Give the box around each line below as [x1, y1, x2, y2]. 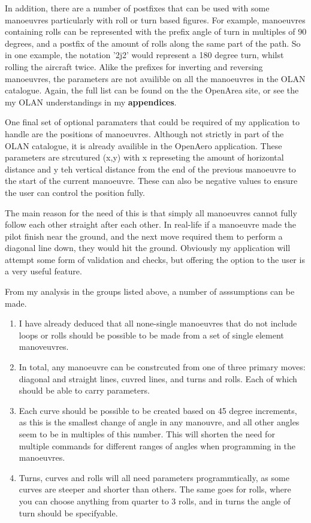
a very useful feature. [5, 265, 82, 277]
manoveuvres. [19, 340, 69, 353]
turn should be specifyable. [19, 506, 118, 519]
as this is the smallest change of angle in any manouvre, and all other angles [19, 416, 300, 428]
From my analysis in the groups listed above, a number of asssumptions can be [5, 285, 295, 298]
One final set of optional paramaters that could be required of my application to [5, 116, 300, 128]
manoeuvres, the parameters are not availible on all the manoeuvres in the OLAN [5, 72, 306, 84]
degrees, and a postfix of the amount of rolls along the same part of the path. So [5, 37, 301, 49]
